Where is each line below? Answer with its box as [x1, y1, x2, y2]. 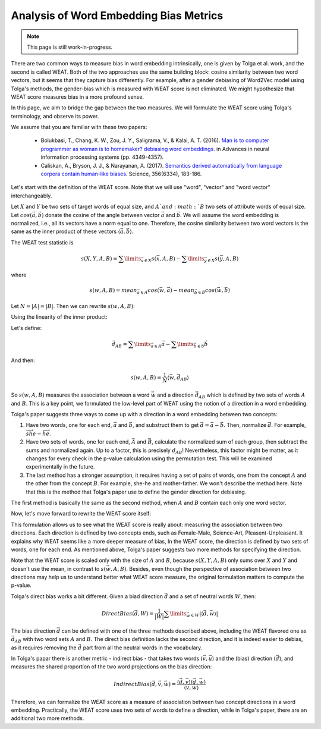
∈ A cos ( [140, 287, 160, 296]
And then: [11, 357, 35, 364]
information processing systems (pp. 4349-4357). [40, 153, 164, 161]
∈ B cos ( [197, 287, 217, 296]
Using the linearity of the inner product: [11, 313, 108, 320]
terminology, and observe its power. [11, 112, 99, 120]
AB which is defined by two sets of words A [198, 391, 306, 400]
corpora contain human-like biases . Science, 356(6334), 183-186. [40, 170, 202, 178]
